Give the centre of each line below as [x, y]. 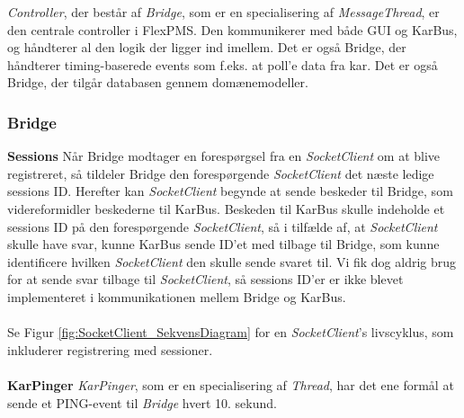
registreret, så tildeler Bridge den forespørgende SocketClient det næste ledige [221, 173]
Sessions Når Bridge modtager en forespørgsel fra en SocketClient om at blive [224, 156]
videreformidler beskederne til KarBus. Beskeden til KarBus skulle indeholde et [226, 208]
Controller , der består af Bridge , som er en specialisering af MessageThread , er [223, 12]
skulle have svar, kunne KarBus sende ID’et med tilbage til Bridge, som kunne [223, 244]
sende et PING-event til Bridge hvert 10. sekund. [142, 402]
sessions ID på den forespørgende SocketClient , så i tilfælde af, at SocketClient [223, 226]
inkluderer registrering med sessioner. [110, 349]
